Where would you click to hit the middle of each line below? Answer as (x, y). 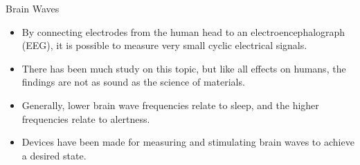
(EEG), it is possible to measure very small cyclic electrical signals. (164, 45)
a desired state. (54, 155)
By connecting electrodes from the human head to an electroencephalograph (183, 31)
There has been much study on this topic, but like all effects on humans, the (184, 68)
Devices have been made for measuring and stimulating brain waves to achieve (188, 142)
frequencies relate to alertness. (86, 118)
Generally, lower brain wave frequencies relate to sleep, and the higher (170, 105)
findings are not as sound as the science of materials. (133, 82)
